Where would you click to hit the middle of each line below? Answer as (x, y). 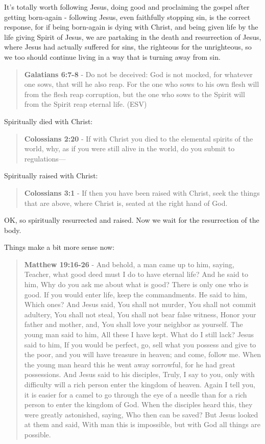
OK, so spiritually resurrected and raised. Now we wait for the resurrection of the (132, 220)
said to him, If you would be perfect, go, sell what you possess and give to (140, 344)
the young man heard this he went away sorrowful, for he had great (130, 364)
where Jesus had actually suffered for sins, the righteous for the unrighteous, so (128, 47)
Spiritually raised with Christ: (51, 176)
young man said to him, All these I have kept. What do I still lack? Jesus (139, 334)
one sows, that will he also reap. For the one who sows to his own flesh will (142, 84)
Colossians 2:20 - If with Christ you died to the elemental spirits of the (139, 138)
